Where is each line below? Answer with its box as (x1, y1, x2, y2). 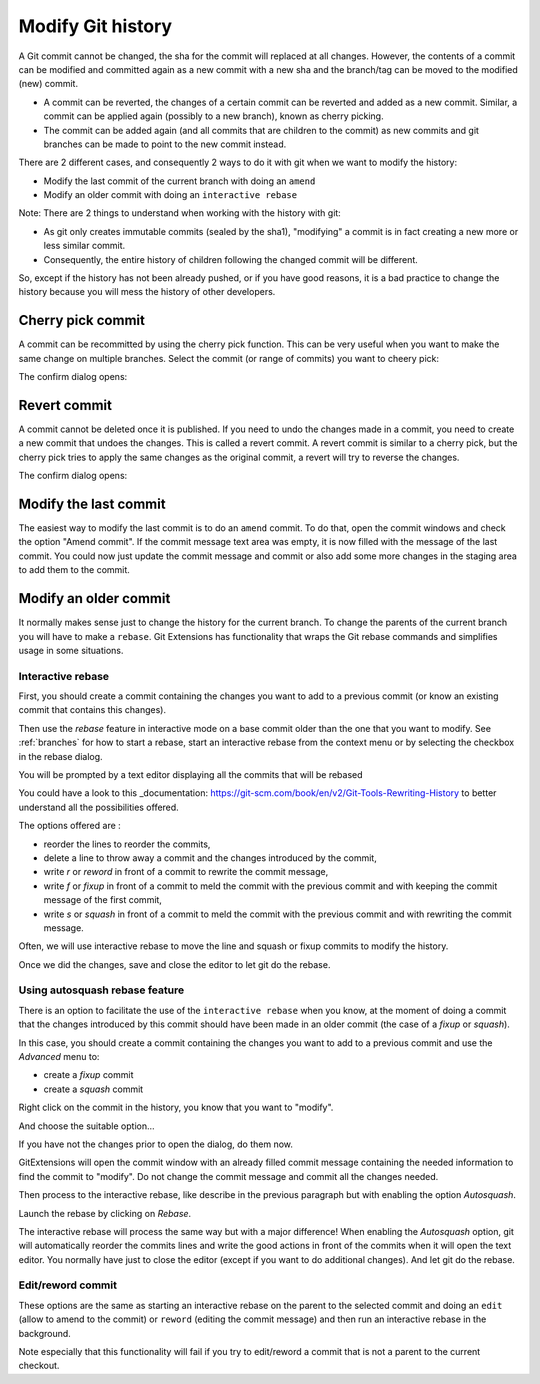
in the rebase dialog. (18, 750, 104, 762)
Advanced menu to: (18, 1051, 100, 1063)
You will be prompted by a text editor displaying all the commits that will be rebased (18, 769, 364, 781)
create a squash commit (43, 1083, 144, 1095)
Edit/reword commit (18, 1278, 117, 1292)
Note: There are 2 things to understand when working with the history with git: (18, 207, 342, 219)
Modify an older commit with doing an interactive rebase (43, 189, 298, 201)
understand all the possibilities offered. (18, 801, 179, 813)
